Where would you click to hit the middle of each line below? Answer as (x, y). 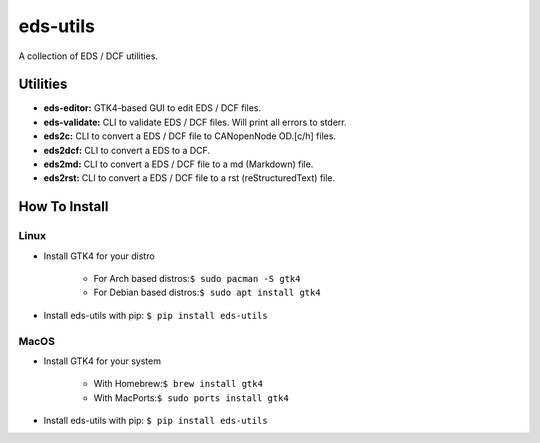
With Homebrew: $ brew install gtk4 (178, 384)
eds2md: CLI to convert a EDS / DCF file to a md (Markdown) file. (178, 164)
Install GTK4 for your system (102, 361)
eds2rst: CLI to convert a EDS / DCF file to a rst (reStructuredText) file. (189, 178)
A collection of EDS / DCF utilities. (88, 56)
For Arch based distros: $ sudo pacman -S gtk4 (197, 278)
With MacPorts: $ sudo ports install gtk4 (191, 397)
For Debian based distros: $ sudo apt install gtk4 (207, 292)
